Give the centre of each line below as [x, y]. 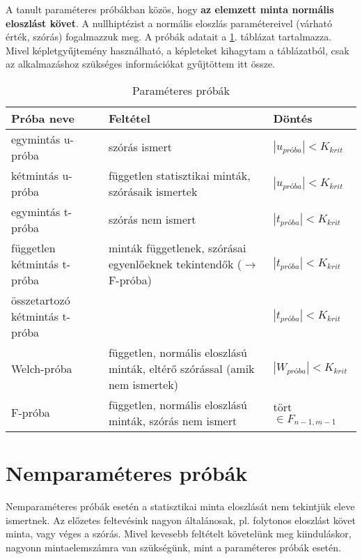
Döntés [293, 118]
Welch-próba [42, 368]
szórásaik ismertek [153, 191]
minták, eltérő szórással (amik [181, 368]
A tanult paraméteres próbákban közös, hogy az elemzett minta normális [170, 9]
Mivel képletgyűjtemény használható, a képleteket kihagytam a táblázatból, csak [178, 50]
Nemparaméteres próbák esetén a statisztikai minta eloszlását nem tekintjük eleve [180, 506]
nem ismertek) [143, 384]
